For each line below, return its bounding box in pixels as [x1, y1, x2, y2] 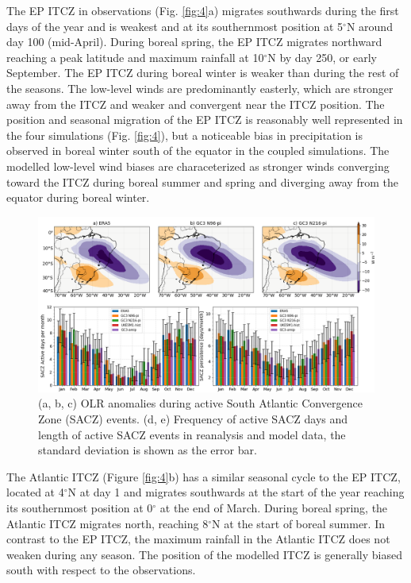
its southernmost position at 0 [6, 499, 153, 515]
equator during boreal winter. [6, 189, 150, 206]
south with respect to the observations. [6, 562, 196, 578]
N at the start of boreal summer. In [211, 515, 386, 531]
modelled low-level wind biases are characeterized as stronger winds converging [6, 157, 390, 174]
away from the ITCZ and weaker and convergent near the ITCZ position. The [6, 95, 385, 112]
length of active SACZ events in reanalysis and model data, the [38, 426, 346, 442]
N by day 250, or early [267, 48, 378, 65]
